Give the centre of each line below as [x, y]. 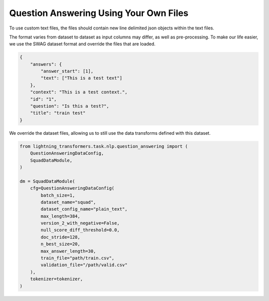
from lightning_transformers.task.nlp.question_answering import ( [104, 146]
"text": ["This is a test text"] [81, 78]
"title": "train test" [58, 113]
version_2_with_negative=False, [80, 223]
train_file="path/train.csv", [77, 258]
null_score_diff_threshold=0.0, [80, 230]
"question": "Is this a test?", [70, 106]
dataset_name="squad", [68, 202]
